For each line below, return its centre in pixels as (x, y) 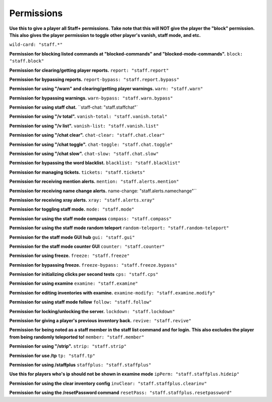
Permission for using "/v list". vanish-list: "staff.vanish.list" (84, 126)
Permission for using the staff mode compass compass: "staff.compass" (90, 218)
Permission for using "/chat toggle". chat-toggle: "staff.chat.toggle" (91, 144)
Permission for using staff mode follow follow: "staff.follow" (81, 302)
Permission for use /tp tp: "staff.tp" (52, 356)
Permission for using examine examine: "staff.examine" (74, 283)
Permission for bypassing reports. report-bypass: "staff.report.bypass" (94, 79)
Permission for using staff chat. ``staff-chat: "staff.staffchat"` (74, 107)
